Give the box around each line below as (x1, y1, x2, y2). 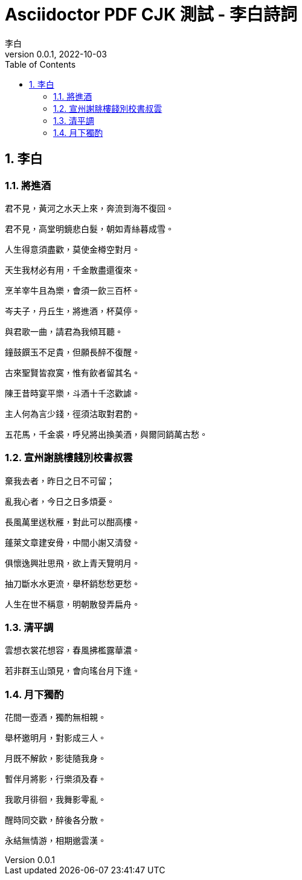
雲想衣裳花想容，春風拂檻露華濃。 (5, 645, 140, 656)
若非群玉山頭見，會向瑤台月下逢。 (5, 665, 140, 676)
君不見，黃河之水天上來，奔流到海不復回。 (5, 202, 174, 213)
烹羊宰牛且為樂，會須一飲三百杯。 (5, 285, 140, 296)
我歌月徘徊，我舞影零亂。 (5, 794, 106, 805)
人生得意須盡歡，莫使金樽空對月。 (5, 244, 140, 254)
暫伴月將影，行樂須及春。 (5, 774, 106, 785)
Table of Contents (5, 59, 76, 70)
